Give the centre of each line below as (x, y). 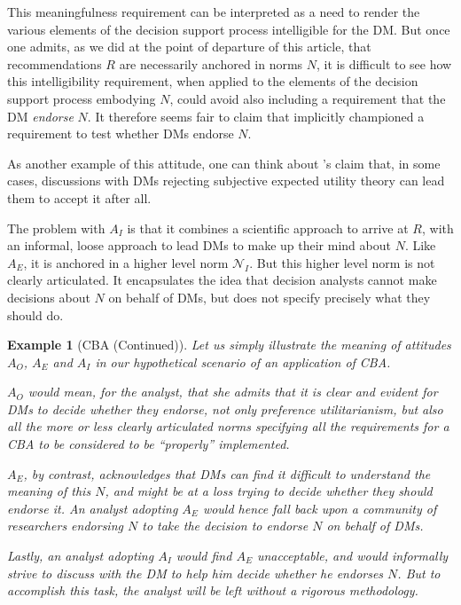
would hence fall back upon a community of (320, 508)
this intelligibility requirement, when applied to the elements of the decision (213, 81)
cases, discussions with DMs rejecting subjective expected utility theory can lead (226, 181)
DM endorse (40, 116)
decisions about (49, 297)
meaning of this (49, 491)
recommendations (55, 63)
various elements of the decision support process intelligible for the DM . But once (229, 29)
